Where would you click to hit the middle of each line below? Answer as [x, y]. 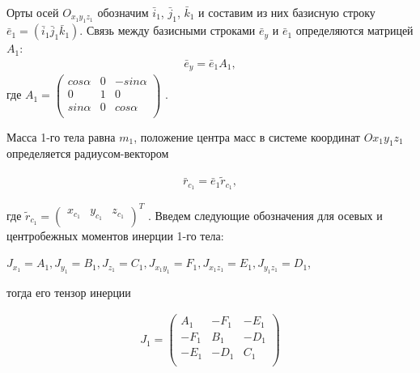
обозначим [123, 12]
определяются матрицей [354, 30]
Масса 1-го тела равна [61, 136]
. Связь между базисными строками [168, 30]
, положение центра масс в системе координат [247, 136]
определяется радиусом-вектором [88, 153]
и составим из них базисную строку [287, 12]
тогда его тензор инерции [69, 292]
